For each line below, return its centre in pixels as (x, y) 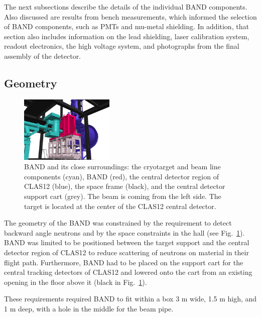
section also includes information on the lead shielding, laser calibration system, (127, 36)
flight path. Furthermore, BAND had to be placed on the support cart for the (124, 262)
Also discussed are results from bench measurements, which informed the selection (130, 16)
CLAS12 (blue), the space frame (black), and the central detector (125, 186)
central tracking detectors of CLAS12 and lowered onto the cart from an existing (128, 272)
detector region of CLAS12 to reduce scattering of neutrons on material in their (126, 252)
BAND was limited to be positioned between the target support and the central (127, 242)
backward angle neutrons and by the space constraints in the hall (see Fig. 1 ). (124, 232)
